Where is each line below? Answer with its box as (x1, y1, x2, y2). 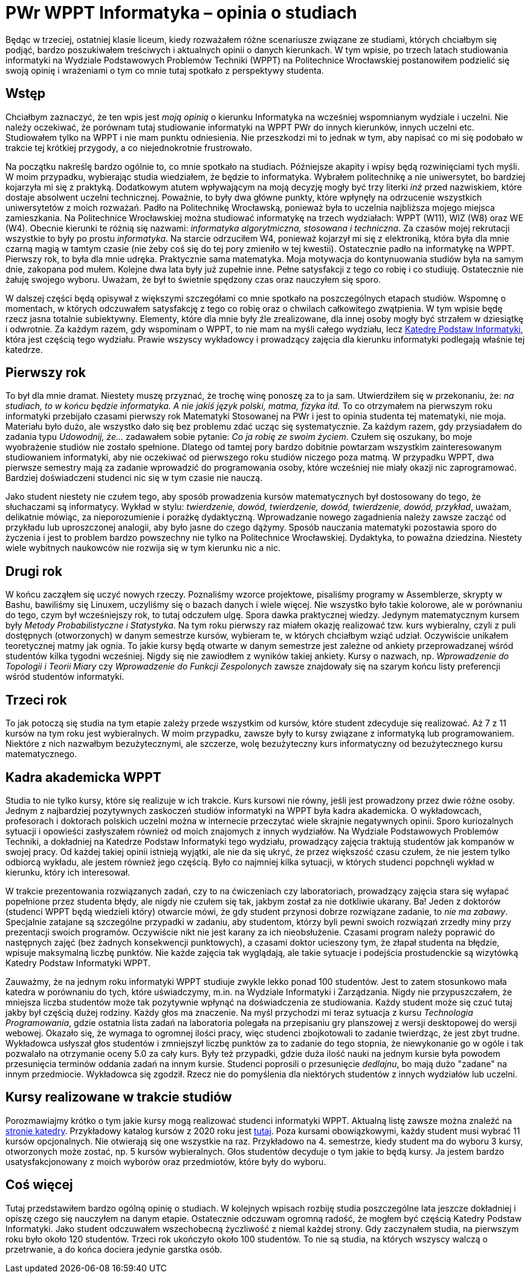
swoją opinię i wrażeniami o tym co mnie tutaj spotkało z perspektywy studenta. (5, 65, 324, 76)
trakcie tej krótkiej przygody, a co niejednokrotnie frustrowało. (5, 142, 252, 153)
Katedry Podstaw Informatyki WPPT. (5, 957, 150, 968)
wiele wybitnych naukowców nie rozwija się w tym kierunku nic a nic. (5, 543, 280, 553)
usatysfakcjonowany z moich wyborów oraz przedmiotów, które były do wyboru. (5, 1156, 326, 1167)
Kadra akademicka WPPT (5, 769, 161, 785)
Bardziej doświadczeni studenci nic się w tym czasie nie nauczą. (5, 473, 263, 483)
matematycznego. (5, 749, 77, 760)
